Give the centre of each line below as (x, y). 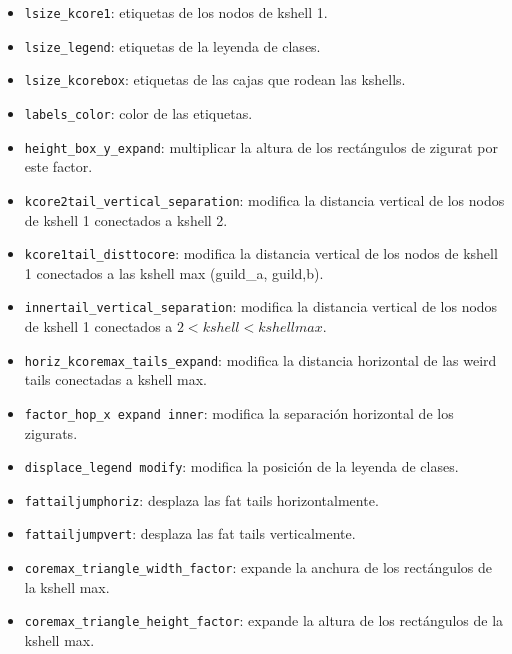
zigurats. (51, 432)
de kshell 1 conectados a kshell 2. (126, 219)
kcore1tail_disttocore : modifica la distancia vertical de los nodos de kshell (261, 253)
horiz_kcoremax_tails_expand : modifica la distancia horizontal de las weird (260, 359)
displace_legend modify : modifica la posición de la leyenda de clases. (241, 466)
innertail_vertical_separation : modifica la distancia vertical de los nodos (261, 306)
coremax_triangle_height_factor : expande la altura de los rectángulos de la (264, 620)
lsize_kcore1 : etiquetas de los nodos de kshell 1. (176, 12)
